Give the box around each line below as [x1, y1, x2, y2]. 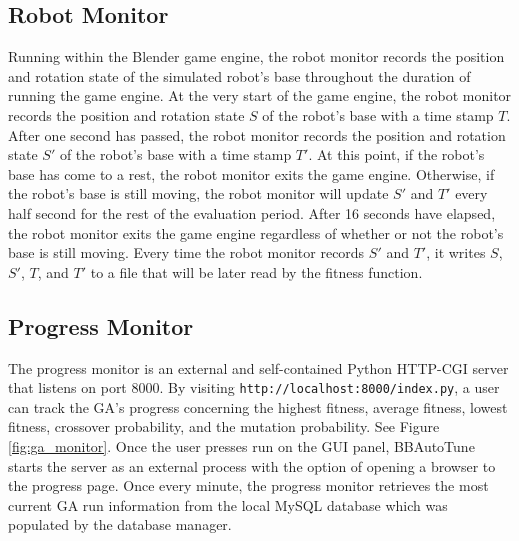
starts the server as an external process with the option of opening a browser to [8, 455, 496, 476]
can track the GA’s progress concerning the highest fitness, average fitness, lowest [8, 396, 508, 417]
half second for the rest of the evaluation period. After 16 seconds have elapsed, [8, 202, 496, 223]
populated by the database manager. [8, 514, 232, 535]
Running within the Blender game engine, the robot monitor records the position [8, 46, 505, 67]
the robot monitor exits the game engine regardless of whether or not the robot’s [8, 222, 504, 243]
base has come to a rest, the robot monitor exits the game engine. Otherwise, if [8, 163, 495, 184]
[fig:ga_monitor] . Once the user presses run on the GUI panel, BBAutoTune [8, 435, 475, 456]
